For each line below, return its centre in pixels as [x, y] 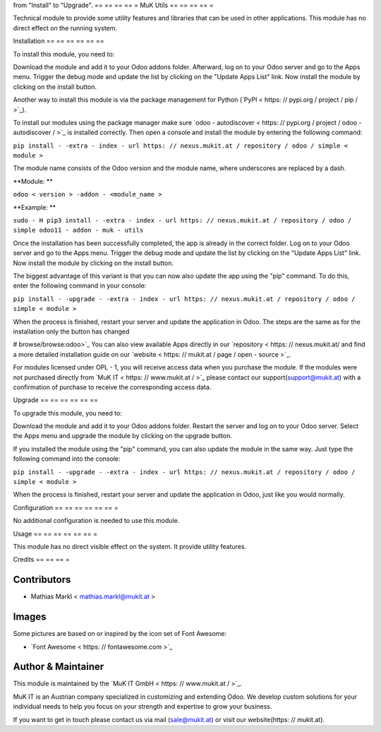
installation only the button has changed [71, 331]
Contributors [42, 580]
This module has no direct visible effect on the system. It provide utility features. [130, 546]
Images [30, 617]
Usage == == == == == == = [55, 533]
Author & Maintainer [59, 667]
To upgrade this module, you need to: [68, 413]
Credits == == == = [41, 560]
